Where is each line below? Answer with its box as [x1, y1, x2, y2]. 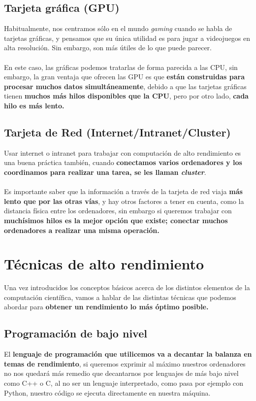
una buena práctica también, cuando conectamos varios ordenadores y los [4, 157, 242, 167]
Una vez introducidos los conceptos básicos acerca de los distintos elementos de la [4, 282, 250, 293]
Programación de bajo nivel [4, 326, 147, 341]
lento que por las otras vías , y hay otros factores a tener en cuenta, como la [4, 196, 244, 206]
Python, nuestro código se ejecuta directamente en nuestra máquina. [4, 387, 211, 398]
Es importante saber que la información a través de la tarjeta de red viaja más [4, 186, 243, 197]
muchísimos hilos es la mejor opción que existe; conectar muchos [4, 215, 228, 225]
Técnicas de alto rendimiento [4, 254, 204, 274]
